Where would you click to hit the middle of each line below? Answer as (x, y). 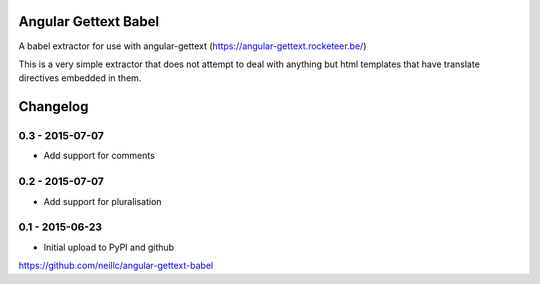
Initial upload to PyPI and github (109, 247)
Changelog (53, 106)
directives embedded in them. (80, 78)
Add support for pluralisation (102, 201)
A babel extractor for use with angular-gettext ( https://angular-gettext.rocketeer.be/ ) (192, 46)
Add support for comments (99, 156)
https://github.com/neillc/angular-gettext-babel (116, 266)
